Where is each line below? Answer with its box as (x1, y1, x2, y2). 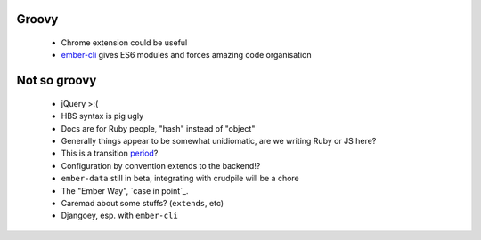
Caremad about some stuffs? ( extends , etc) (61, 197, 224, 208)
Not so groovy (16, 73, 97, 88)
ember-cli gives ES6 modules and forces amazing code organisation (61, 50, 312, 60)
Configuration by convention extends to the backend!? (61, 160, 261, 171)
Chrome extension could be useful (61, 37, 188, 48)
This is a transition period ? (61, 148, 159, 159)
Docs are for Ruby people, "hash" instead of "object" (61, 123, 256, 133)
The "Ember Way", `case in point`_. (61, 185, 189, 196)
